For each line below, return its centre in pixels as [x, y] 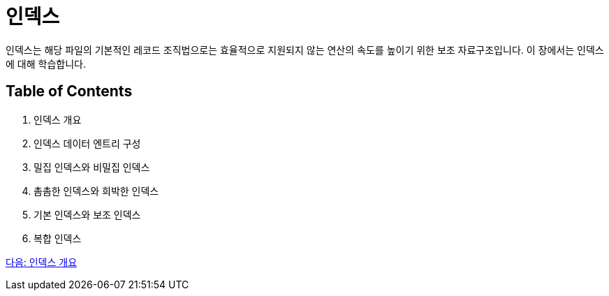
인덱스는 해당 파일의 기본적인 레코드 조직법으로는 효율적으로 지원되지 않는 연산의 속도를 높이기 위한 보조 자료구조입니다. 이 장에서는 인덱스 [305, 50]
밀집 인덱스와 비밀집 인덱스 [92, 167]
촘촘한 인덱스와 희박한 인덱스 [96, 191]
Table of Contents [69, 91]
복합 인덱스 [58, 238]
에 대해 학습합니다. [46, 64]
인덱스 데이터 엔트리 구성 [87, 143]
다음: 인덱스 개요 [42, 262]
